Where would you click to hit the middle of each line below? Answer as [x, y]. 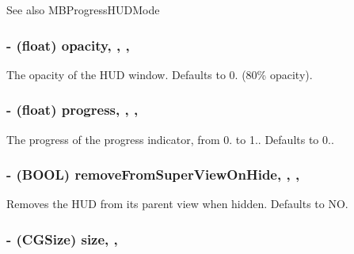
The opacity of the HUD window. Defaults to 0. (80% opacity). [160, 74]
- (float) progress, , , [72, 110]
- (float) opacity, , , [68, 45]
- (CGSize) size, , [62, 239]
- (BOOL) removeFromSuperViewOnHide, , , [153, 174]
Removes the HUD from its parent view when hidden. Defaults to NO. [177, 204]
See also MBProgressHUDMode [83, 9]
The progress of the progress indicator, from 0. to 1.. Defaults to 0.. [170, 139]
